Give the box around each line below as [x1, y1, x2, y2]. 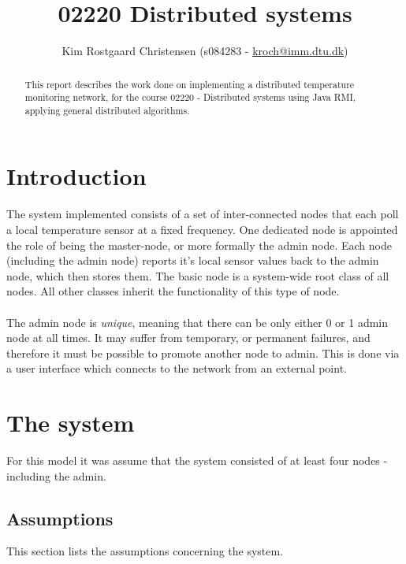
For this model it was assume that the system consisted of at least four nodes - [6, 452, 388, 469]
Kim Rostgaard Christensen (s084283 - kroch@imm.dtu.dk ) [61, 43, 348, 59]
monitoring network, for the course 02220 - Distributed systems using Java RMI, [24, 91, 356, 104]
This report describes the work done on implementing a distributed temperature [24, 77, 355, 91]
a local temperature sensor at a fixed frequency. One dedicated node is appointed [6, 221, 398, 238]
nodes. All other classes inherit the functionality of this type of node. [6, 283, 340, 299]
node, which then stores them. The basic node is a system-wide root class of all [6, 267, 389, 284]
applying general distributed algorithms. [24, 103, 190, 117]
